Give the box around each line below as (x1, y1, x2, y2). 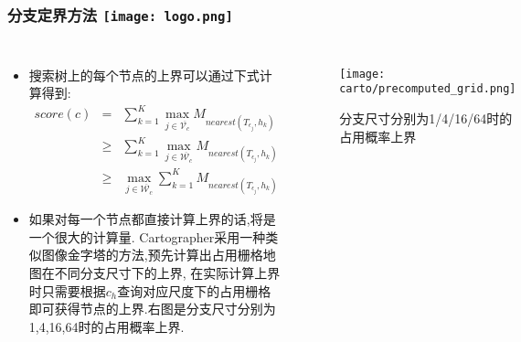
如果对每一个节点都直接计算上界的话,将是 (28, 209, 276, 229)
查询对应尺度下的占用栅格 (117, 281, 271, 300)
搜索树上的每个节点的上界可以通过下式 (28, 65, 260, 84)
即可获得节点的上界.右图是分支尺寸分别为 (28, 299, 276, 318)
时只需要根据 (28, 281, 106, 300)
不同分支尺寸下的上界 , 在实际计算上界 (54, 262, 281, 282)
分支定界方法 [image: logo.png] (7, 3, 233, 26)
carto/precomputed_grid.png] (339, 82, 516, 96)
